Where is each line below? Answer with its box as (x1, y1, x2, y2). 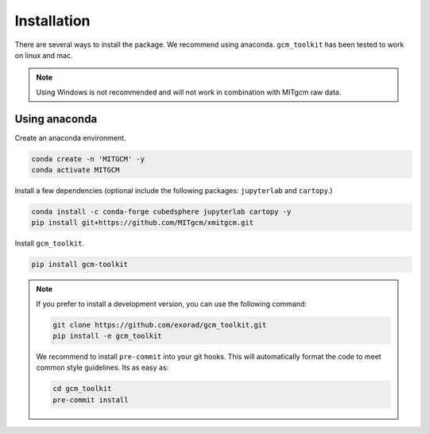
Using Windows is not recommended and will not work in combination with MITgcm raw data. (36, 87, 342, 97)
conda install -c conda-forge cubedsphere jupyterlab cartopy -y (31, 207, 292, 216)
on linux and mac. (14, 50, 73, 60)
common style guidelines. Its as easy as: (36, 362, 169, 373)
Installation (14, 12, 91, 29)
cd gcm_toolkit (52, 384, 112, 393)
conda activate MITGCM (31, 165, 120, 174)
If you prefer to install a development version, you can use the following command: (36, 299, 307, 308)
